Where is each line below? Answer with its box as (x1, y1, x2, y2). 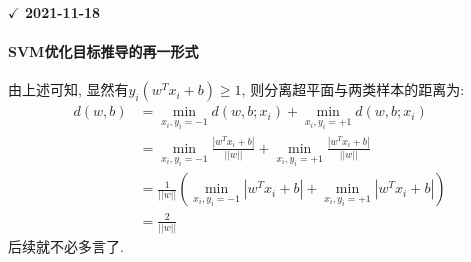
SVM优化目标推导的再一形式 (8, 41, 199, 62)
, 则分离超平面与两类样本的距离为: (241, 79, 465, 100)
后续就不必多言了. (8, 236, 124, 256)
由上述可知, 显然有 (8, 79, 129, 100)
